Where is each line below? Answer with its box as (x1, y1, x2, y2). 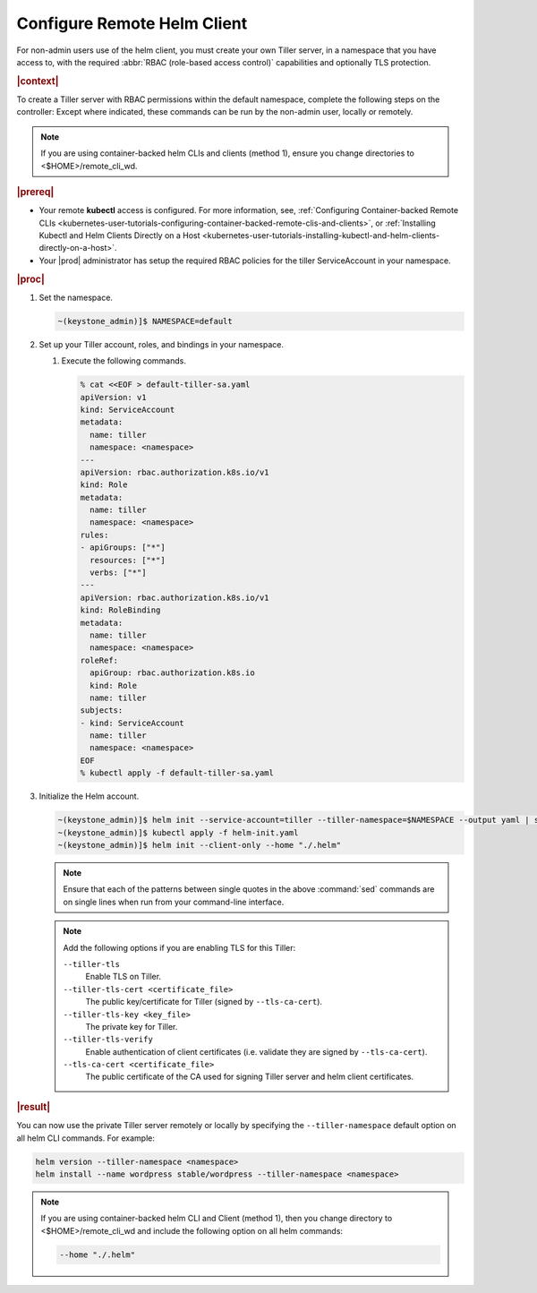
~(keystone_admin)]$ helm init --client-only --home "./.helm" (57, 840, 342, 851)
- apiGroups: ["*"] (80, 543, 166, 552)
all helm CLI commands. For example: (16, 1133, 156, 1143)
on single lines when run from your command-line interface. (63, 896, 285, 907)
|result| (16, 1100, 51, 1113)
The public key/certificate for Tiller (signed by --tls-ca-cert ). (85, 997, 322, 1007)
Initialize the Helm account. (38, 791, 140, 801)
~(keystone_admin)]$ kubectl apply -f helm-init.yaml (57, 827, 299, 837)
